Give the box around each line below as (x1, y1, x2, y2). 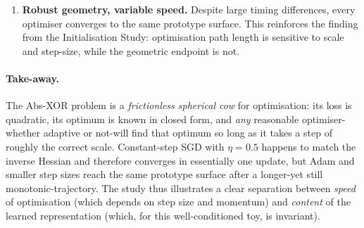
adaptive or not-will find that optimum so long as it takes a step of (43, 125, 332, 140)
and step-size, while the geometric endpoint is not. (22, 43, 240, 58)
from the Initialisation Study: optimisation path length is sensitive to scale (22, 30, 344, 44)
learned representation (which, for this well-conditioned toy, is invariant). (6, 208, 320, 222)
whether (6, 125, 41, 140)
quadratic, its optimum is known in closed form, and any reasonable (6, 111, 299, 126)
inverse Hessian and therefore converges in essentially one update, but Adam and (6, 153, 355, 167)
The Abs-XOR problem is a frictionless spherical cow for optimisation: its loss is (6, 98, 352, 113)
